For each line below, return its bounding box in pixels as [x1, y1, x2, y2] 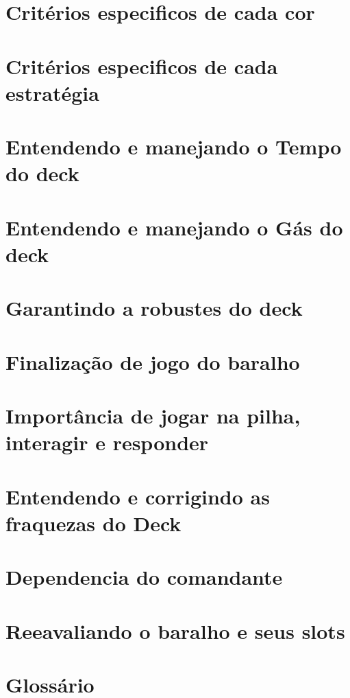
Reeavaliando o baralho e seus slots [5, 616, 345, 644]
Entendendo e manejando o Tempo [5, 132, 342, 161]
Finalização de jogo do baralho [5, 347, 300, 375]
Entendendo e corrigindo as [5, 482, 270, 510]
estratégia [5, 78, 99, 106]
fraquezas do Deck [5, 509, 182, 537]
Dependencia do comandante [5, 563, 283, 591]
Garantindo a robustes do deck [5, 294, 303, 322]
